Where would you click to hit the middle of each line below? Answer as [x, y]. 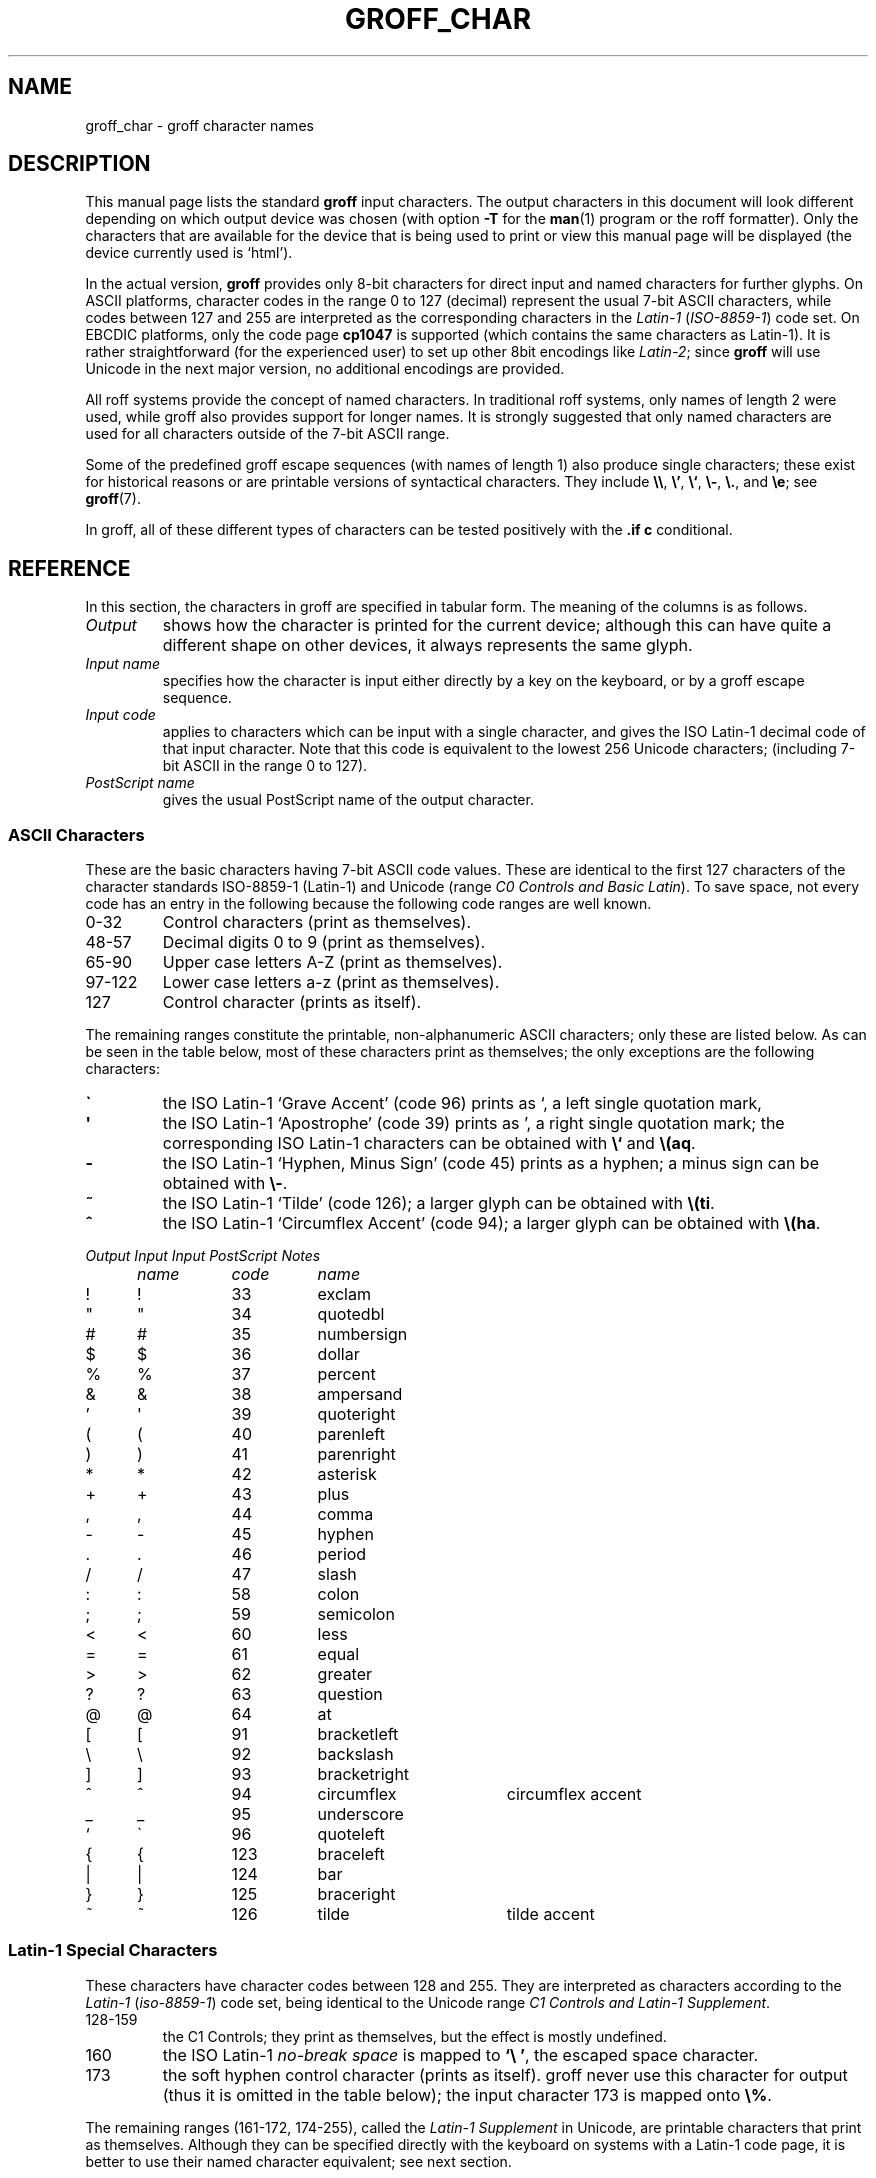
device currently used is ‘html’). [189, 253]
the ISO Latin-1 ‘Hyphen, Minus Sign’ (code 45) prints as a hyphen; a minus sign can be [490, 1163]
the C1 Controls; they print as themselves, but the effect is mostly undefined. [414, 2036]
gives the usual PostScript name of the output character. [348, 800]
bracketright [363, 1774]
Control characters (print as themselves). [317, 922]
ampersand [360, 1394]
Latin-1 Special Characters [113, 1950]
